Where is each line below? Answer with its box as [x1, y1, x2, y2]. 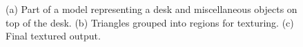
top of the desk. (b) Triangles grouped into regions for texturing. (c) [6, 15, 294, 29]
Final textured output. [6, 29, 101, 43]
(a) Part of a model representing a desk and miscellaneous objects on [6, 2, 297, 16]
